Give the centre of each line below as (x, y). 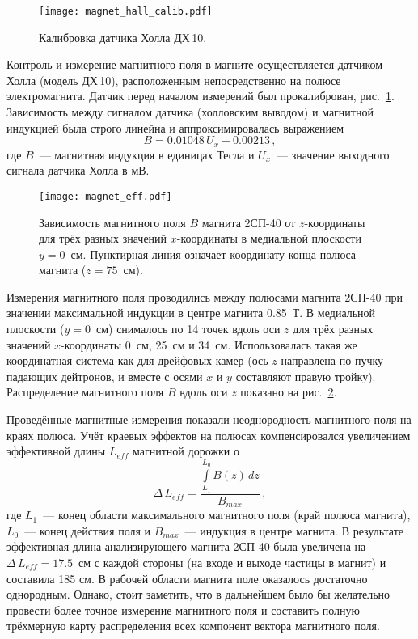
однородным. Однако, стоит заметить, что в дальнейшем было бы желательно (198, 594)
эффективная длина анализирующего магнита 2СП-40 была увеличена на (186, 546)
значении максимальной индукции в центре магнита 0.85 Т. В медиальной (191, 313)
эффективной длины (56, 451)
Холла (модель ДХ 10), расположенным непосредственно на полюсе (174, 80)
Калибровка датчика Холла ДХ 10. (123, 37)
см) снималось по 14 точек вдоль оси (188, 329)
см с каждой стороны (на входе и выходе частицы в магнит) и (232, 563)
